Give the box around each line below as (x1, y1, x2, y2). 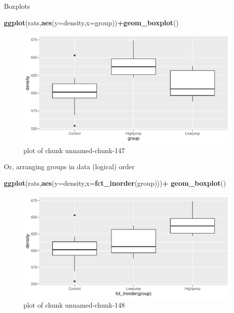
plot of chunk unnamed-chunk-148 (23, 300, 125, 310)
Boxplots (4, 1, 30, 11)
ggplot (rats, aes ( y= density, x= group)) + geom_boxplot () (4, 17, 179, 27)
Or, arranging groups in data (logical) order (4, 161, 135, 172)
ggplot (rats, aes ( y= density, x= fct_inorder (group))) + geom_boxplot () (4, 177, 226, 188)
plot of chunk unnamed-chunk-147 (23, 145, 125, 155)
